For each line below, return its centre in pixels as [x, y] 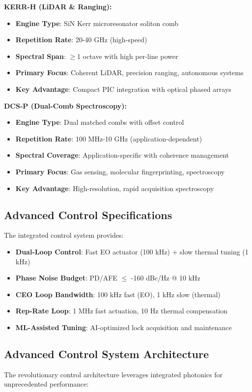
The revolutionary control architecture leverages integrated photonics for [113, 374]
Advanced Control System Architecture [106, 353]
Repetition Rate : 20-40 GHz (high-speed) [81, 40]
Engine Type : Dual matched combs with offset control [100, 122]
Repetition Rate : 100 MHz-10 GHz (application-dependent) [109, 138]
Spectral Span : [41, 56]
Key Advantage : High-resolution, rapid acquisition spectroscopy [115, 188]
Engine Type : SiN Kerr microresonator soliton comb [97, 23]
